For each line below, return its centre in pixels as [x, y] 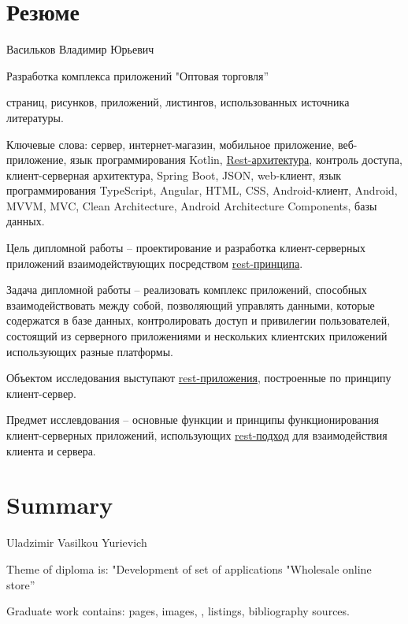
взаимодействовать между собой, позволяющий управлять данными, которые [191, 305]
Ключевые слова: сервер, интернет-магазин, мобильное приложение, [171, 144]
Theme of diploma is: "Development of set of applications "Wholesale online [189, 568]
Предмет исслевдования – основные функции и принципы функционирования [193, 420]
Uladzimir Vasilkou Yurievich [77, 542]
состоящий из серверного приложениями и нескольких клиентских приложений [197, 336]
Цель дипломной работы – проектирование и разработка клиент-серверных [186, 248]
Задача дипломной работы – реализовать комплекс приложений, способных [187, 290]
